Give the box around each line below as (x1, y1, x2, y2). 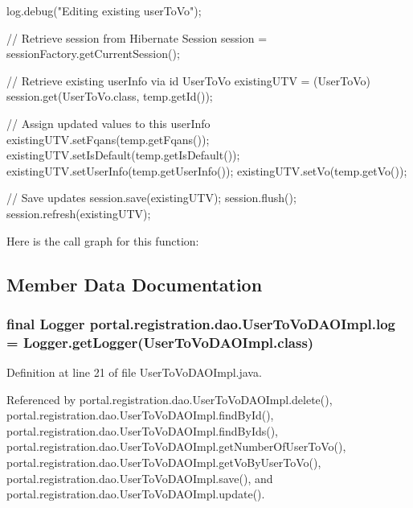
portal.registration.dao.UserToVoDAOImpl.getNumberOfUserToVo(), (6, 438, 346, 455)
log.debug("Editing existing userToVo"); (6, 2, 202, 19)
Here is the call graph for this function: (6, 232, 199, 249)
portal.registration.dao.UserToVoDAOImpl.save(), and (6, 469, 273, 486)
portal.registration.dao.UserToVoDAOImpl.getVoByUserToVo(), (6, 454, 321, 471)
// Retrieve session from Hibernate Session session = (6, 29, 268, 46)
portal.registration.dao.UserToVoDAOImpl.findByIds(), (6, 422, 279, 439)
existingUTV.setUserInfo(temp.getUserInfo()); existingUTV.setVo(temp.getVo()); (6, 162, 407, 179)
